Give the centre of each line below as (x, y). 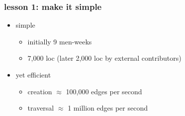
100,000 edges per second (104, 91)
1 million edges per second (108, 108)
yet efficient (33, 75)
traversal (41, 108)
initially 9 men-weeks (60, 41)
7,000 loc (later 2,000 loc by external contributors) (104, 58)
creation (40, 91)
